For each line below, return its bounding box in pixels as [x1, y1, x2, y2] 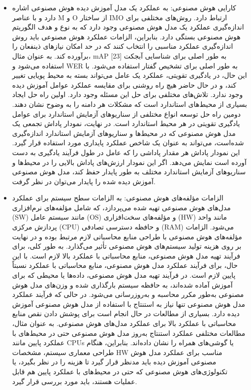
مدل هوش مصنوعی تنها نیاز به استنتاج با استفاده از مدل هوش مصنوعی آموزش [12, 298, 246, 309]
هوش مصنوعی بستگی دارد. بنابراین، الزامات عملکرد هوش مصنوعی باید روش [12, 31, 241, 41]
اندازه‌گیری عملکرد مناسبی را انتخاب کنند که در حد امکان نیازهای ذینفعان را [12, 41, 233, 51]
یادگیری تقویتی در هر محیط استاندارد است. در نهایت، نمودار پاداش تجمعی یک [12, 118, 240, 129]
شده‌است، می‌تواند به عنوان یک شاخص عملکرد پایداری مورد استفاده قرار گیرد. [12, 137, 244, 148]
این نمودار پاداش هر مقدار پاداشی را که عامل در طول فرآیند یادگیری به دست [12, 147, 240, 157]
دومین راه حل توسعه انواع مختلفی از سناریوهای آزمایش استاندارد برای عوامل [12, 108, 241, 119]
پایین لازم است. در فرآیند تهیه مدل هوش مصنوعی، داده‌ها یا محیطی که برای [12, 270, 236, 280]
